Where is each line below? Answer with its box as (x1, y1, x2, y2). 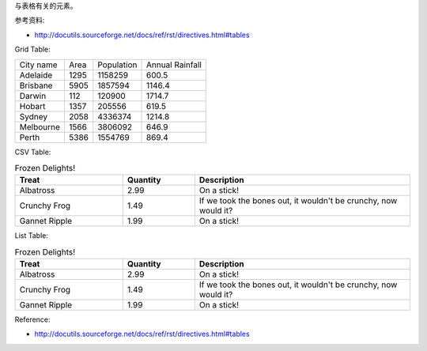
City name (19, 59, 59, 70)
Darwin (19, 90, 47, 101)
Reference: (14, 315, 51, 324)
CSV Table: (14, 147, 51, 157)
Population (97, 59, 138, 70)
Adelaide (19, 70, 53, 81)
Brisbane (19, 80, 53, 91)
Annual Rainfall (145, 59, 202, 70)
